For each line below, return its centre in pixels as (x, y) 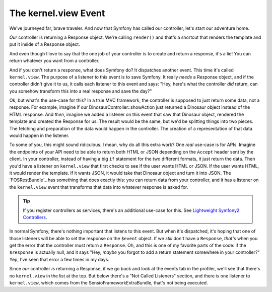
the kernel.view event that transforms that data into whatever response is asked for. (99, 187)
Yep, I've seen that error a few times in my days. (59, 259)
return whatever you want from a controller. (54, 61)
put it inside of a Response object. (45, 44)
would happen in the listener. (39, 135)
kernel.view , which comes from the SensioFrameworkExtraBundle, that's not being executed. (109, 283)
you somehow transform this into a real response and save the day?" (81, 91)
